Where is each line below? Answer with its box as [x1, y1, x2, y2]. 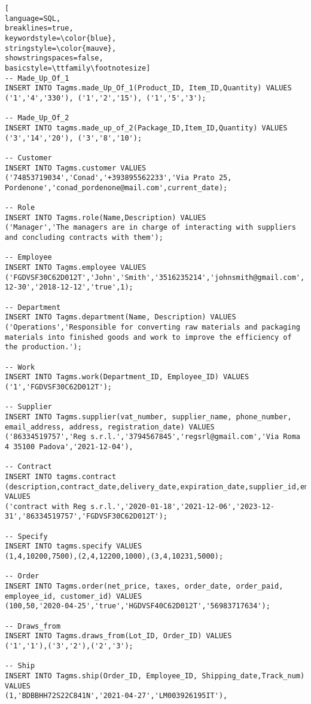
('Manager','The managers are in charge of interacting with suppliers [5, 223, 296, 232]
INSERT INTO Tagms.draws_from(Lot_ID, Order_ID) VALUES [5, 632, 232, 641]
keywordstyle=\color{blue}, [5, 33, 117, 42]
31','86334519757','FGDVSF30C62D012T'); [5, 512, 168, 521]
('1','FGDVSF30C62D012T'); [5, 382, 112, 391]
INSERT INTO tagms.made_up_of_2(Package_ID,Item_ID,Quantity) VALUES [5, 123, 288, 132]
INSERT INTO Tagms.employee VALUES [5, 263, 147, 272]
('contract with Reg [5, 502, 87, 511]
